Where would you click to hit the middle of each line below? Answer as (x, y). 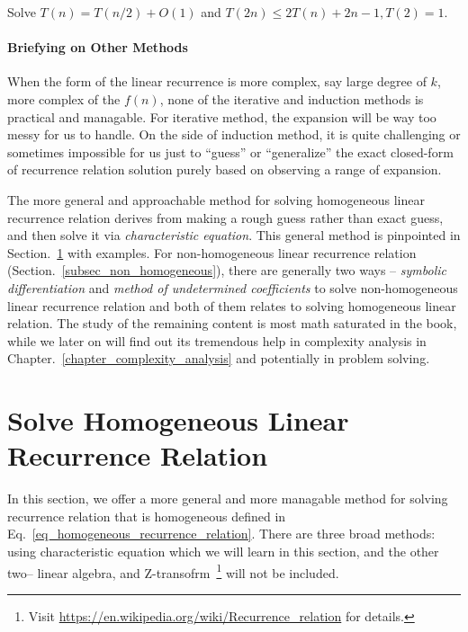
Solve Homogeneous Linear (178, 420)
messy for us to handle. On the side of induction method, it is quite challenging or (234, 134)
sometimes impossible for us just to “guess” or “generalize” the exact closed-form (230, 151)
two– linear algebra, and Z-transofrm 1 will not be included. (173, 571)
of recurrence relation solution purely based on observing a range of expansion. (225, 169)
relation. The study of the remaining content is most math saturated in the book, (232, 323)
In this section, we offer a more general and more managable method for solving (228, 498)
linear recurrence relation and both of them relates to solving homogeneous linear (232, 305)
